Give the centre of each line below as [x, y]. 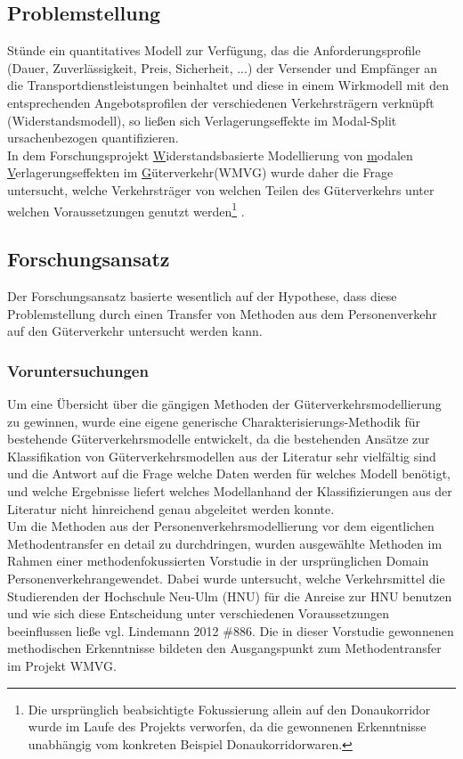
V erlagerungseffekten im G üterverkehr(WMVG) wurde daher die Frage [200, 172]
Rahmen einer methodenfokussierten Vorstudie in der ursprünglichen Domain [218, 561]
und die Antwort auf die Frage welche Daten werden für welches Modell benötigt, [229, 473]
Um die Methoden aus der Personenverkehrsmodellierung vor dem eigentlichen [221, 526]
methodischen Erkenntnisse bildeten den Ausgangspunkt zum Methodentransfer [224, 648]
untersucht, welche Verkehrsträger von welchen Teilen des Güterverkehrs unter [221, 189]
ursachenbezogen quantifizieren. [93, 138]
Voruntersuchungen [78, 370]
